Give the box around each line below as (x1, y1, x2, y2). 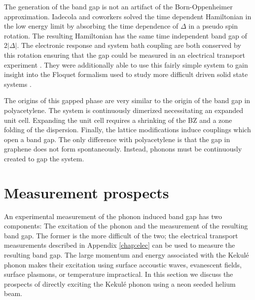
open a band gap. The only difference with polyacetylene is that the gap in (4, 134, 230, 144)
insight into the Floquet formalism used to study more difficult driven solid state (4, 69, 248, 79)
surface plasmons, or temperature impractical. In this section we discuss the (4, 269, 233, 279)
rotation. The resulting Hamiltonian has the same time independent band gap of (4, 30, 247, 40)
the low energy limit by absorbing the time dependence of (4, 21, 179, 31)
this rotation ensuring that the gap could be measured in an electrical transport (4, 49, 246, 60)
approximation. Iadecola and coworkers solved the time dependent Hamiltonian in (4, 11, 252, 21)
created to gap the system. (4, 153, 84, 163)
